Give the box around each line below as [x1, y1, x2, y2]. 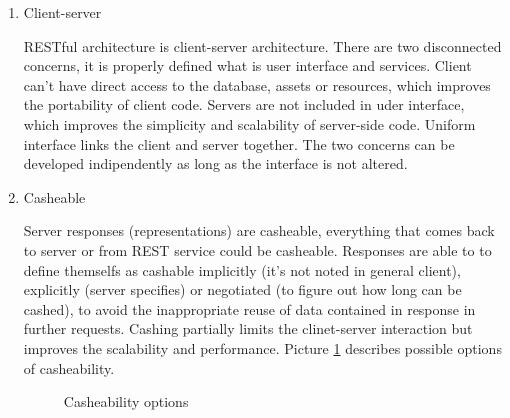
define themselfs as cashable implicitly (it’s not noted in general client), [23, 259, 461, 280]
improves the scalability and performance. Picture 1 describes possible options [23, 337, 502, 358]
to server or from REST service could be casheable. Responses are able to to [23, 239, 492, 260]
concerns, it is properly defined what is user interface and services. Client [23, 55, 472, 76]
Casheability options [63, 391, 189, 412]
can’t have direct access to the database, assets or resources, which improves [23, 74, 491, 95]
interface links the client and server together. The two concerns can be [23, 133, 455, 154]
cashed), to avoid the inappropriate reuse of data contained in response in [23, 298, 476, 319]
